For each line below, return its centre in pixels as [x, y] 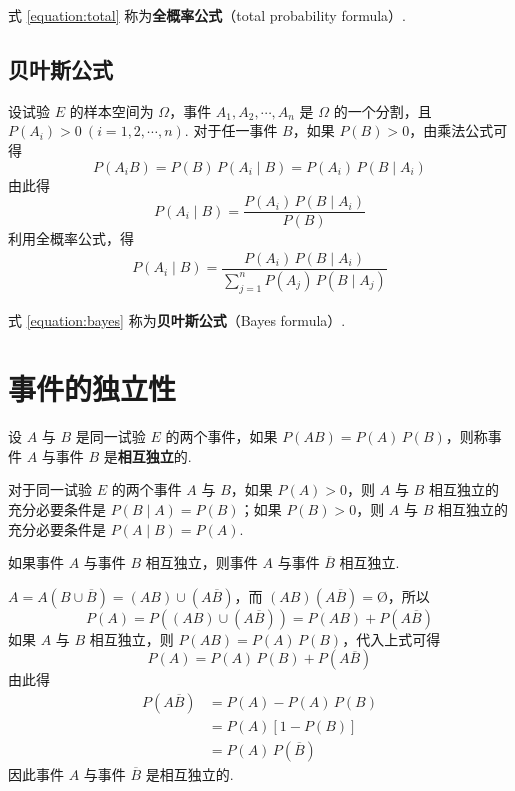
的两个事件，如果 [221, 436]
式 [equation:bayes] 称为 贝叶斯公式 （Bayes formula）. [177, 319]
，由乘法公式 [451, 130]
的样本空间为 [111, 110]
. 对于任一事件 [231, 130]
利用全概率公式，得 [71, 238]
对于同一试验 [50, 489]
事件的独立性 [92, 388]
